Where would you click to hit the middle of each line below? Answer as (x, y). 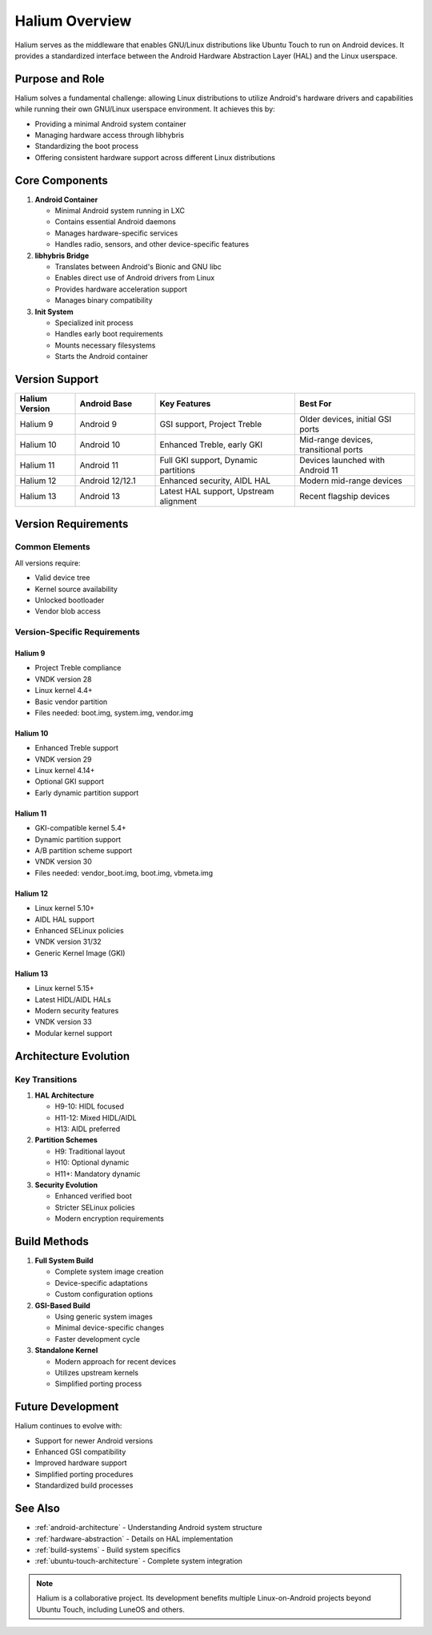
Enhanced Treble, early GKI (211, 445)
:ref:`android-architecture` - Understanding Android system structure (149, 1528)
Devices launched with (342, 461)
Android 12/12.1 (108, 481)
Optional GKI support (69, 782)
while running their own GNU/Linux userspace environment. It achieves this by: (145, 109)
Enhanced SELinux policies (79, 930)
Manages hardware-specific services (116, 233)
